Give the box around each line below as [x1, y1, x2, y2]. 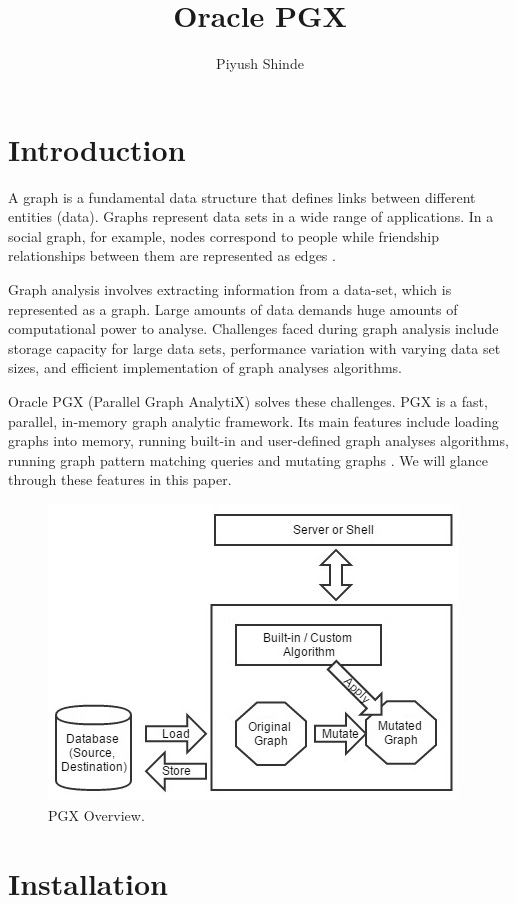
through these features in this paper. [8, 469, 232, 490]
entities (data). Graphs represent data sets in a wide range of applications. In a [8, 206, 494, 227]
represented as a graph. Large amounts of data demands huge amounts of [8, 298, 458, 319]
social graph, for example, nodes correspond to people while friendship [8, 225, 440, 246]
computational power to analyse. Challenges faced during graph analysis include [8, 318, 499, 339]
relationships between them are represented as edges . [8, 245, 336, 266]
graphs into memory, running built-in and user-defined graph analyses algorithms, [8, 430, 509, 451]
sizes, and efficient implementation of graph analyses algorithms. [8, 357, 403, 378]
